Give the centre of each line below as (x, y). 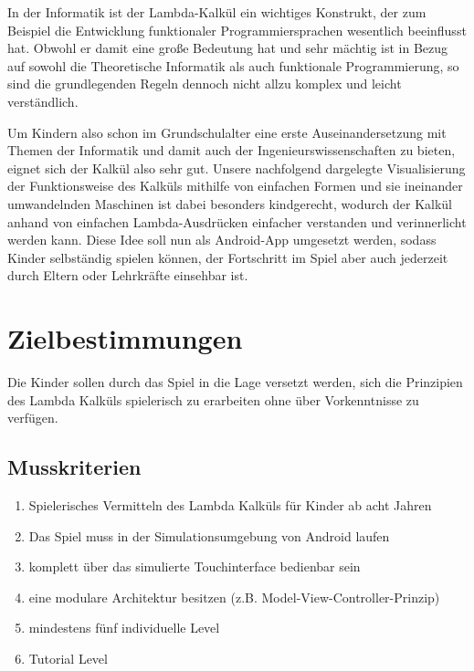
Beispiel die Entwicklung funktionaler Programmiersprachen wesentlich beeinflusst (237, 30)
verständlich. (43, 101)
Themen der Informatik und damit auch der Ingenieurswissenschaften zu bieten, (232, 150)
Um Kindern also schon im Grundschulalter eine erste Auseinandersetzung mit (227, 132)
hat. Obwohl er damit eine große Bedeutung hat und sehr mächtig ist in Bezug (228, 48)
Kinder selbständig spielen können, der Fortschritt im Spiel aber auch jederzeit (228, 257)
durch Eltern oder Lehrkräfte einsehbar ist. (128, 275)
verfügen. (33, 418)
